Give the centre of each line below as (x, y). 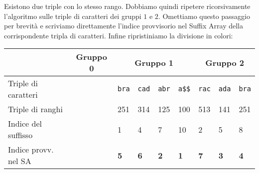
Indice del (25, 124)
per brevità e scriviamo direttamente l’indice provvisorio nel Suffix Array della (124, 26)
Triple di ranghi (35, 109)
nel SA (20, 161)
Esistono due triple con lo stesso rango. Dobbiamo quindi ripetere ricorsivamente (127, 6)
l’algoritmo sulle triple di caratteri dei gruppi (73, 16)
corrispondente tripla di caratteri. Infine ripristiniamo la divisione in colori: (119, 35)
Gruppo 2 (225, 62)
